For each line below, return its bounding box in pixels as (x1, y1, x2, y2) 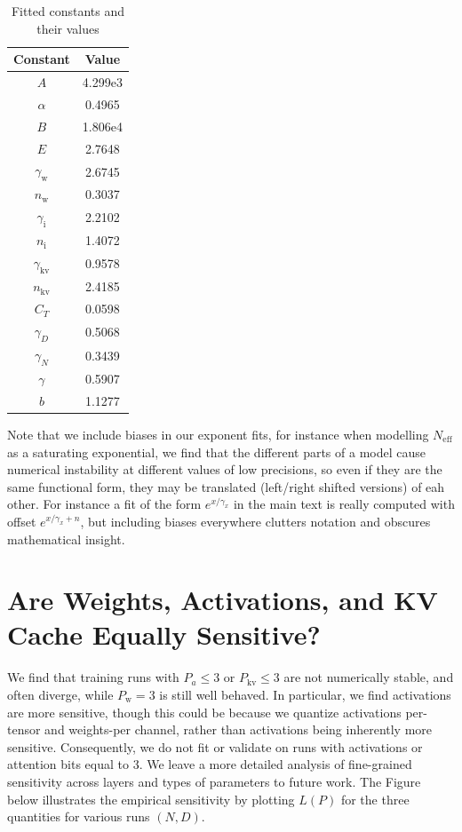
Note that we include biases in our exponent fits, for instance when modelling (7, 424, 429, 443)
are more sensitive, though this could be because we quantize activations (7, 702, 402, 721)
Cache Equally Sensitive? (7, 616, 321, 653)
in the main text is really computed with (233, 495, 455, 513)
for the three (340, 789, 410, 808)
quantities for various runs (7, 807, 150, 826)
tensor (7, 720, 41, 739)
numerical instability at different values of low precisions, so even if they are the (7, 460, 442, 479)
